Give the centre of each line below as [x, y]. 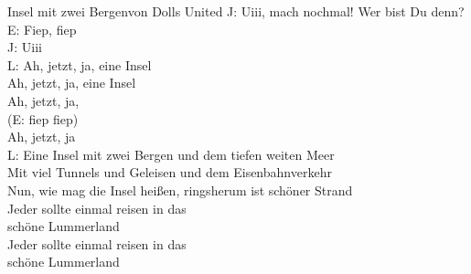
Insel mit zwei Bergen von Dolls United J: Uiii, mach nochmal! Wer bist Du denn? [236, 11]
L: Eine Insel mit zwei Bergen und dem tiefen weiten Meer [171, 154]
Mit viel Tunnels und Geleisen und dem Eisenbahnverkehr [170, 172]
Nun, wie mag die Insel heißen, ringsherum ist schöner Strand [180, 190]
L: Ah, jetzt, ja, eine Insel [80, 64]
